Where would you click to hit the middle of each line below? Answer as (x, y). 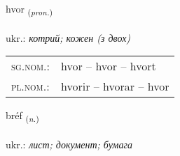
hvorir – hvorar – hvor (115, 86)
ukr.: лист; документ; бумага (69, 145)
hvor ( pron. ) (29, 9)
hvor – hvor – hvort (109, 66)
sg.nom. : (30, 66)
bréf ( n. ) (22, 116)
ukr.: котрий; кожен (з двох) (68, 37)
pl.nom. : (30, 86)
